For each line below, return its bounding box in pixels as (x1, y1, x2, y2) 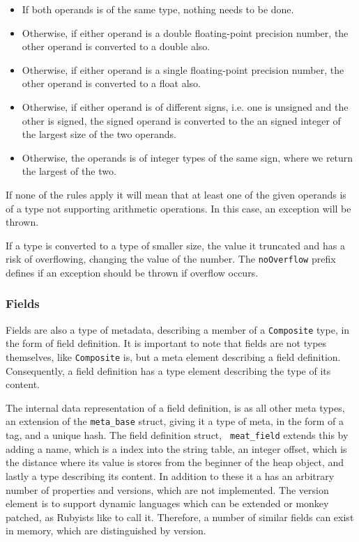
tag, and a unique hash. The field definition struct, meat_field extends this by (6, 428, 349, 442)
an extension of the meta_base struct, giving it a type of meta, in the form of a (6, 414, 344, 428)
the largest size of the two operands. (22, 127, 176, 141)
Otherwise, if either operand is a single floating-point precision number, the (22, 62, 344, 77)
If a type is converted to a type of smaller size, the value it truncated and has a (6, 238, 345, 252)
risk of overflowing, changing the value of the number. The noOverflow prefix (6, 251, 336, 266)
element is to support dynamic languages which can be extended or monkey (6, 496, 329, 511)
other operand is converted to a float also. (22, 76, 201, 91)
